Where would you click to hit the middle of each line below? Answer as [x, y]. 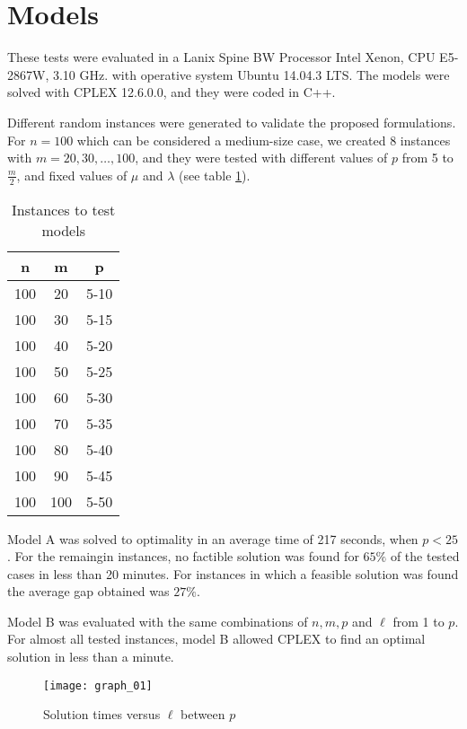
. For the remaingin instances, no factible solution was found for [183, 556]
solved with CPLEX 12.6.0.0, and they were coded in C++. [172, 92]
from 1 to [419, 621]
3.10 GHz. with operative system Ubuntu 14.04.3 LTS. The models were [251, 74]
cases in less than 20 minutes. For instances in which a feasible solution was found [233, 573]
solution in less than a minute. [91, 657]
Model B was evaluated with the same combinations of [158, 621]
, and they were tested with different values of [261, 158]
